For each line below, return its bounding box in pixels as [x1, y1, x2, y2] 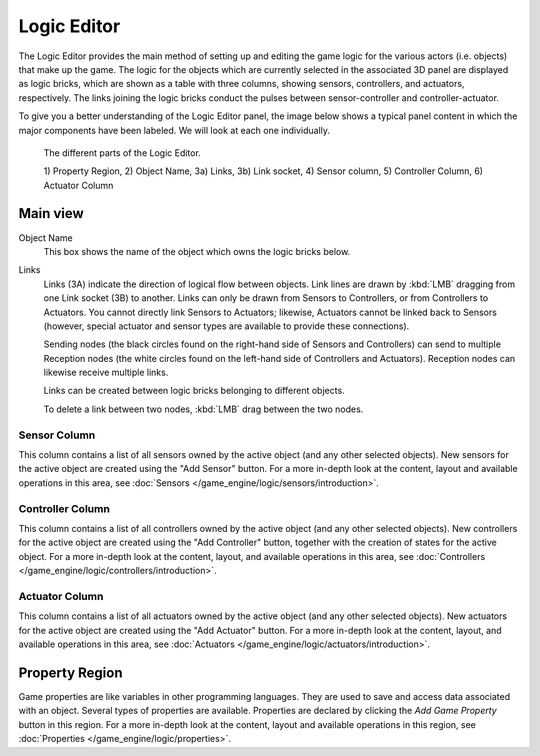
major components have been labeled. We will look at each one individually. [18, 124, 330, 136]
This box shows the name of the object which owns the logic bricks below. [43, 245, 351, 257]
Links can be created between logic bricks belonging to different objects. [43, 385, 345, 397]
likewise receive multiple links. [43, 366, 169, 379]
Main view [18, 205, 84, 222]
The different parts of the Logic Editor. [43, 146, 202, 159]
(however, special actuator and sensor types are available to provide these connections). [43, 320, 410, 332]
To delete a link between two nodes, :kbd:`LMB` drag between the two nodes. [43, 403, 364, 415]
